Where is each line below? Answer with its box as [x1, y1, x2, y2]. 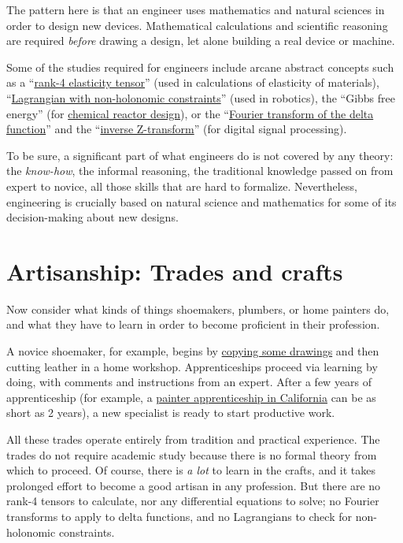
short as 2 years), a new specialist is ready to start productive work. [6, 404, 335, 421]
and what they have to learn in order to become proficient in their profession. [6, 316, 380, 333]
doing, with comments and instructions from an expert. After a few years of [6, 374, 372, 390]
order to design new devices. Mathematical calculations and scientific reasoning [6, 17, 388, 33]
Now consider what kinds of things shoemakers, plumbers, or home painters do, [6, 300, 390, 317]
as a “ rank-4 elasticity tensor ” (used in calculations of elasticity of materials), [6, 74, 379, 91]
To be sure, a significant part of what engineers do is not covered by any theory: [6, 147, 394, 163]
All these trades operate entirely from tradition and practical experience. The [6, 431, 380, 447]
